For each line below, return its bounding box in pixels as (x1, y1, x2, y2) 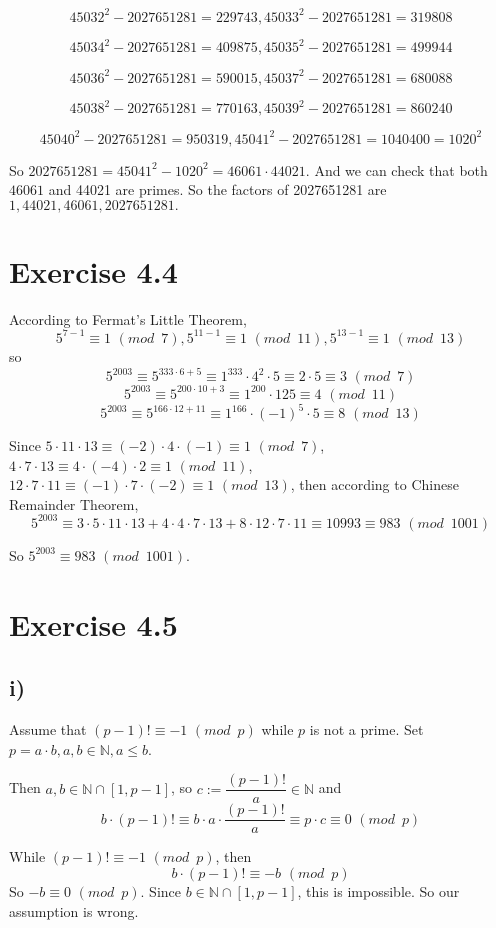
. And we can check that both (305, 159, 488, 180)
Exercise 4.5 (9, 603, 178, 644)
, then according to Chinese (290, 474, 459, 495)
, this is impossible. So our (297, 880, 460, 901)
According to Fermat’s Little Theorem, (9, 308, 247, 329)
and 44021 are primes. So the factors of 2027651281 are (48, 179, 387, 200)
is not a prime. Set (309, 719, 424, 740)
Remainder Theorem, (9, 493, 139, 514)
